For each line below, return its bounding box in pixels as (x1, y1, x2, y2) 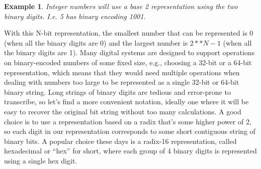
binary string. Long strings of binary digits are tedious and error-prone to (4, 86, 231, 97)
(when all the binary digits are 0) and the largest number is (4, 37, 188, 48)
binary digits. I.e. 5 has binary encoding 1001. (4, 11, 146, 21)
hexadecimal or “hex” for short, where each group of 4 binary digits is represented (4, 145, 257, 156)
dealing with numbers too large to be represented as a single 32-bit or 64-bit (4, 77, 239, 87)
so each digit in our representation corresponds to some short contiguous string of (4, 126, 255, 136)
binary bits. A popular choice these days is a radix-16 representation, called (4, 135, 237, 146)
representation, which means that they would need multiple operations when (4, 67, 240, 77)
